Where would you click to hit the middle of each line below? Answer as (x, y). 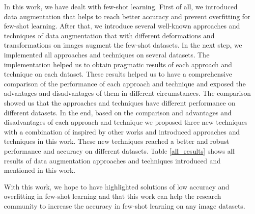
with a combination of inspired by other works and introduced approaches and (122, 131)
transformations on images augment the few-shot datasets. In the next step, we (123, 45)
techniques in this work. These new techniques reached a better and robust (117, 141)
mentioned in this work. (40, 170)
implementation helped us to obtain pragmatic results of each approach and (118, 64)
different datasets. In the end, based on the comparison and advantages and (118, 112)
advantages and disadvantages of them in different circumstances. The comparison (127, 93)
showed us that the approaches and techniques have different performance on (120, 102)
